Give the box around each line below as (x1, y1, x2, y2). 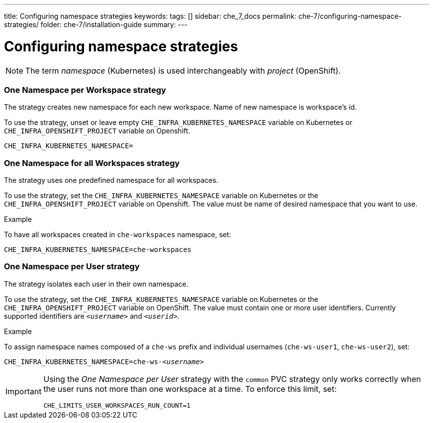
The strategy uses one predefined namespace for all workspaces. (4, 176, 218, 184)
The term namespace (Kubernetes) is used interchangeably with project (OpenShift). (25, 65, 341, 76)
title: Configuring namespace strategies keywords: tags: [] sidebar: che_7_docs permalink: (4, 12, 297, 20)
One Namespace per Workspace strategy (4, 85, 166, 95)
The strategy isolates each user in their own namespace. (4, 279, 189, 288)
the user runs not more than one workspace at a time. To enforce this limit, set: (43, 383, 337, 394)
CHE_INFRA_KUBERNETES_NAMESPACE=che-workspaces (4, 246, 192, 254)
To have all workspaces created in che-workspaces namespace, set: (4, 230, 231, 239)
